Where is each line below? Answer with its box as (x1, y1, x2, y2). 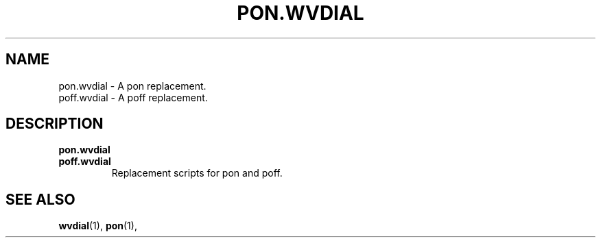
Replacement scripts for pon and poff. (111, 167, 283, 179)
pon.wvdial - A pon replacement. (58, 79, 207, 92)
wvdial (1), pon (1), (58, 220, 137, 232)
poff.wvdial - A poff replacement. (58, 91, 208, 103)
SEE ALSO (5, 190, 75, 208)
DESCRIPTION (5, 115, 104, 133)
